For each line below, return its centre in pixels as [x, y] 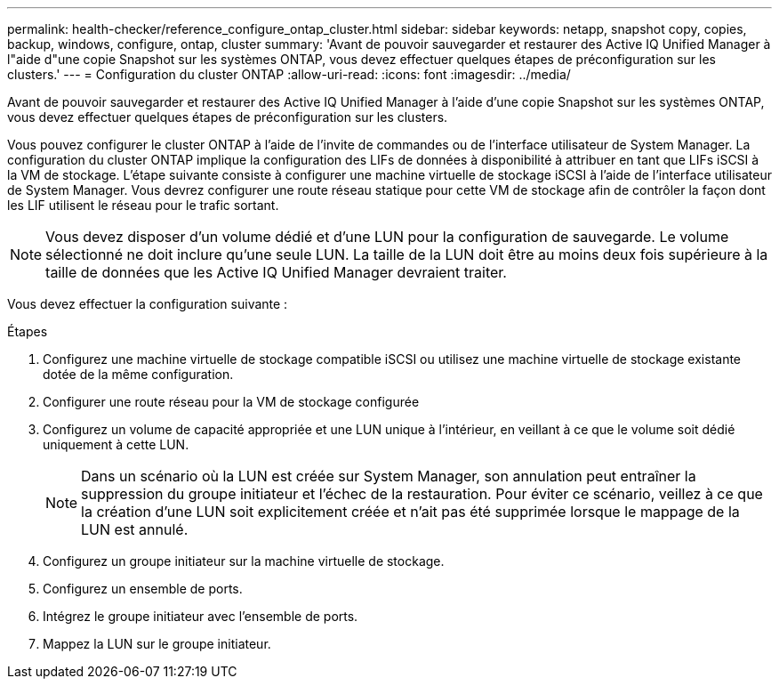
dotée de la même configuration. [138, 374]
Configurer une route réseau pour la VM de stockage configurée [231, 402]
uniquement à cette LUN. [116, 444]
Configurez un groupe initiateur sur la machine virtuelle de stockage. [244, 561]
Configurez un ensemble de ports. [143, 589]
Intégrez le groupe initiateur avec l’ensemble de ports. [201, 616]
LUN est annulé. [135, 529]
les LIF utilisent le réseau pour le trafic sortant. [143, 205]
